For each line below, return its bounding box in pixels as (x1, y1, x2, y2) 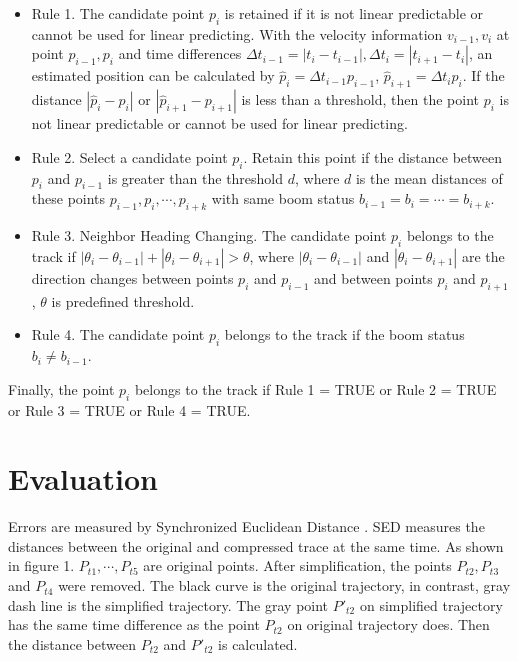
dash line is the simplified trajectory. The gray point (8, 594, 329, 615)
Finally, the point (8, 378, 115, 399)
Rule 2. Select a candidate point (31, 146, 228, 167)
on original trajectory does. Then (287, 614, 490, 635)
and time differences (118, 43, 242, 64)
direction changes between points (31, 267, 234, 288)
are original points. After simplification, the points (143, 555, 452, 576)
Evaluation (8, 458, 158, 499)
